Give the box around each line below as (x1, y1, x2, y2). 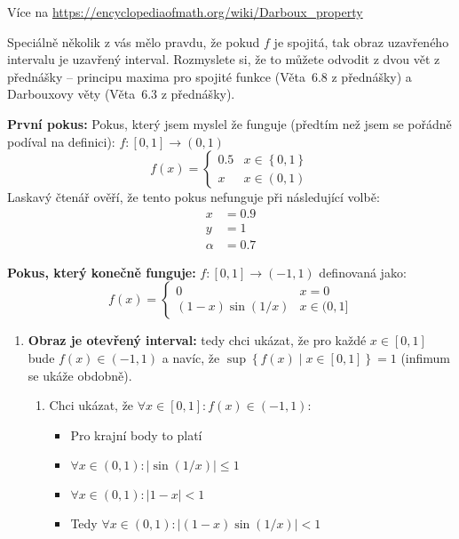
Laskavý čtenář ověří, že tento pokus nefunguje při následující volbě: (7, 188, 380, 206)
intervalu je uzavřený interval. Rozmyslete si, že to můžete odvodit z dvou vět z (7, 50, 440, 68)
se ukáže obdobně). (28, 366, 132, 384)
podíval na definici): (7, 132, 115, 150)
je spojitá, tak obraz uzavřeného (273, 32, 449, 51)
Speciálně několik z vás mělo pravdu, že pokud (7, 32, 260, 51)
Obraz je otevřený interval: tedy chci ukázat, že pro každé (28, 331, 367, 350)
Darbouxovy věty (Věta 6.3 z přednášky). (7, 84, 235, 103)
